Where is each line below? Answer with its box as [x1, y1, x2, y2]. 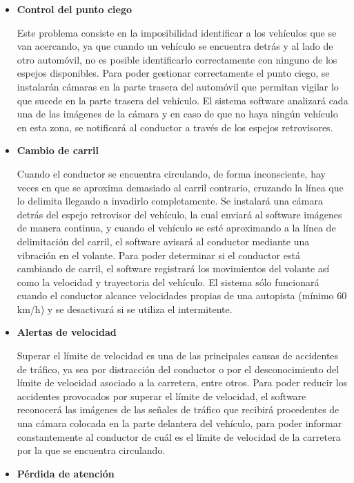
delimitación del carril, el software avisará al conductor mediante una [17, 234, 310, 248]
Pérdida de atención [17, 466, 115, 480]
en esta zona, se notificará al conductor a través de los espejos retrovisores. [17, 120, 333, 134]
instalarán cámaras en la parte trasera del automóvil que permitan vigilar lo [17, 79, 339, 93]
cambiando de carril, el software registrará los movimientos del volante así [17, 261, 330, 276]
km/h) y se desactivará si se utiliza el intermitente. [17, 301, 233, 316]
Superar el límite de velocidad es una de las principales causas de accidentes [17, 348, 339, 363]
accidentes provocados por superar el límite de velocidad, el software [17, 388, 306, 403]
